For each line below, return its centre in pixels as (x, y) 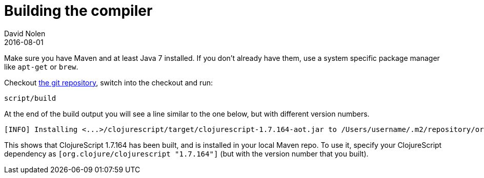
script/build (30, 98)
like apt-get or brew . (41, 66)
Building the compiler (78, 11)
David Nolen (25, 33)
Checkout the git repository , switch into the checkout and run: (108, 82)
